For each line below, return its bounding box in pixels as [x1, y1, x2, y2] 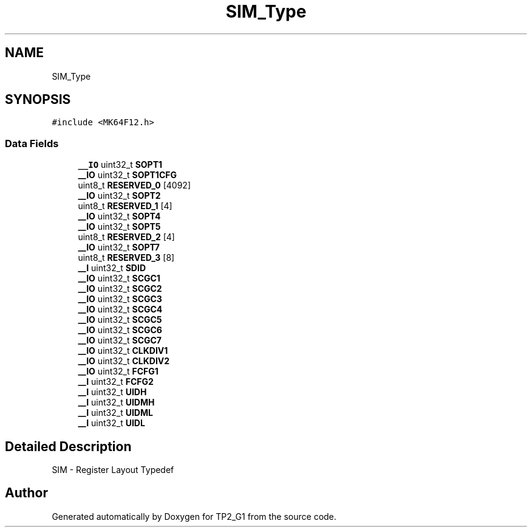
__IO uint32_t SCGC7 [78, 335, 162, 346]
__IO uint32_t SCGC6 [78, 325, 162, 336]
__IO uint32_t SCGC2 [78, 283, 162, 294]
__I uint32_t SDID [78, 263, 146, 274]
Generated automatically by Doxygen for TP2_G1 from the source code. [52, 511, 336, 522]
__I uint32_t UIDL [78, 418, 145, 429]
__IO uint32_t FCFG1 [78, 366, 159, 377]
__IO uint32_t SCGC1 [78, 273, 160, 284]
